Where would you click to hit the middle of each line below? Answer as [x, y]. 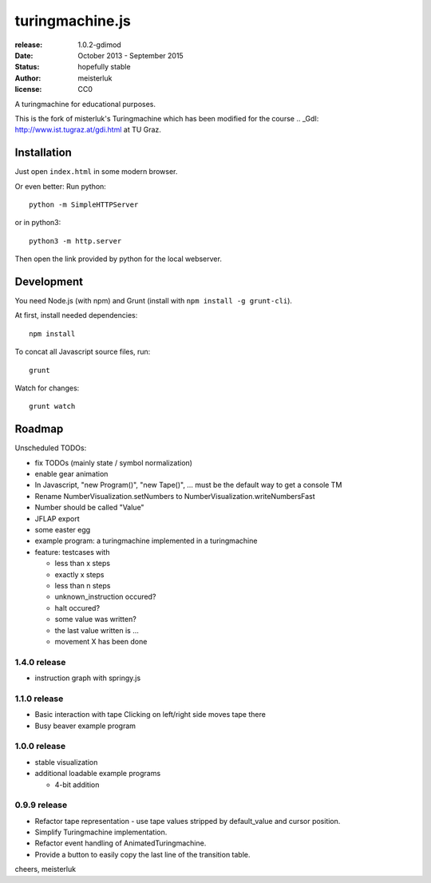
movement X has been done [101, 641]
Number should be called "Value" [89, 508]
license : [28, 89]
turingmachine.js [73, 21]
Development [49, 281]
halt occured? [77, 608]
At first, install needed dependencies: [76, 315]
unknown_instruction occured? [105, 597]
